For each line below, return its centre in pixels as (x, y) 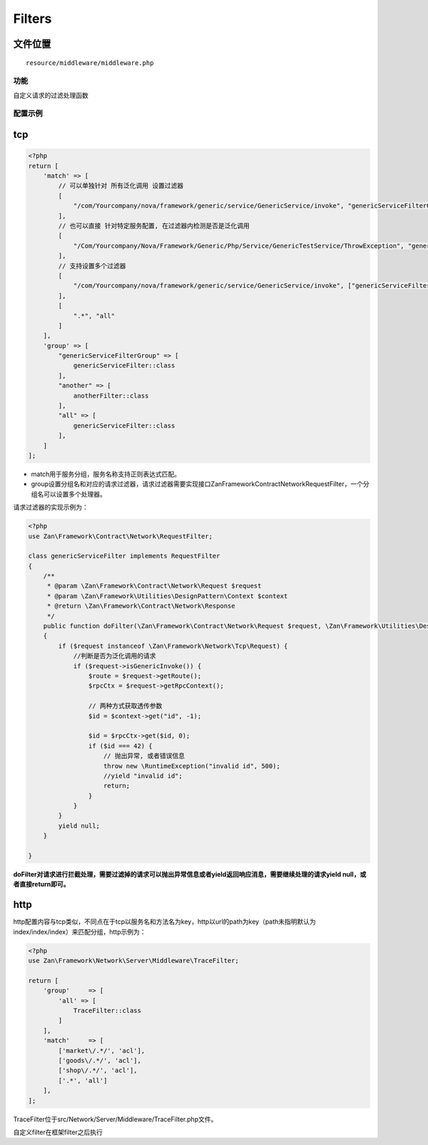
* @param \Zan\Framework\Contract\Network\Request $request (154, 586)
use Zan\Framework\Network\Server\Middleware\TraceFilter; (133, 961)
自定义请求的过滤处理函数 (51, 95)
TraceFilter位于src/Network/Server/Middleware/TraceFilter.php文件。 (115, 1119)
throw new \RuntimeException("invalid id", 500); (192, 766)
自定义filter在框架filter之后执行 (58, 1132)
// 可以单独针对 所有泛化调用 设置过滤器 (121, 186)
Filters (32, 19)
